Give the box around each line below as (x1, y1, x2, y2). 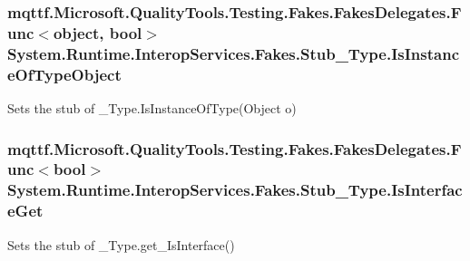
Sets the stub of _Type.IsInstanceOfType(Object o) (7, 98, 297, 117)
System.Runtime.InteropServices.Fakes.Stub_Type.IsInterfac (7, 179, 463, 201)
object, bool (53, 21, 142, 43)
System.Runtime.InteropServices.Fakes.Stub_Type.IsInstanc (7, 42, 460, 64)
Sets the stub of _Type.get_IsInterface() (7, 235, 235, 254)
